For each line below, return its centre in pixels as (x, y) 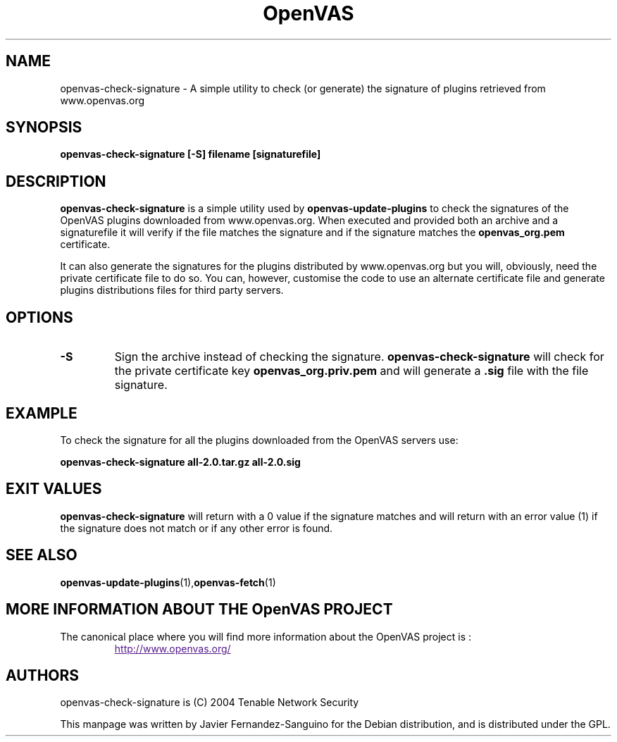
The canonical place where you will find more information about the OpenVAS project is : (266, 636)
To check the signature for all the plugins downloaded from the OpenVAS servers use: (259, 440)
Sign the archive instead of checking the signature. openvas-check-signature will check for (359, 357)
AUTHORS (43, 675)
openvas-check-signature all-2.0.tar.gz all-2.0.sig (180, 462)
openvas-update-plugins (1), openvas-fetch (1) (168, 582)
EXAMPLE (42, 413)
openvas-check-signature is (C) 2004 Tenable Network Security (210, 703)
